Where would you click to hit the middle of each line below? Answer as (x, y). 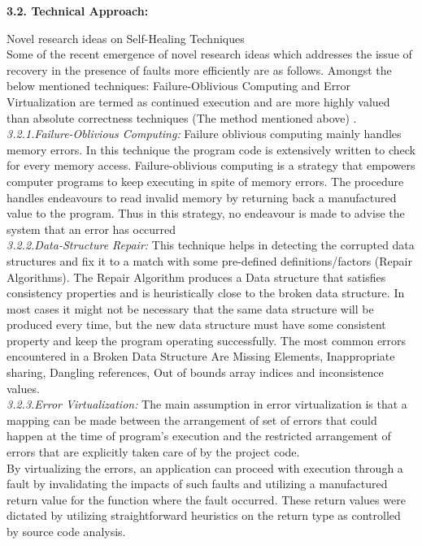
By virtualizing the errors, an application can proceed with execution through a (205, 467)
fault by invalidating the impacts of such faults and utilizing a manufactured (197, 484)
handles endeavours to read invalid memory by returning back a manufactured (202, 197)
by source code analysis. (66, 531)
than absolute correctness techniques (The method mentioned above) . (182, 117)
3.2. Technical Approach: (78, 11)
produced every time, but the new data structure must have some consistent (196, 324)
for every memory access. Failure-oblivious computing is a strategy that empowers (211, 165)
